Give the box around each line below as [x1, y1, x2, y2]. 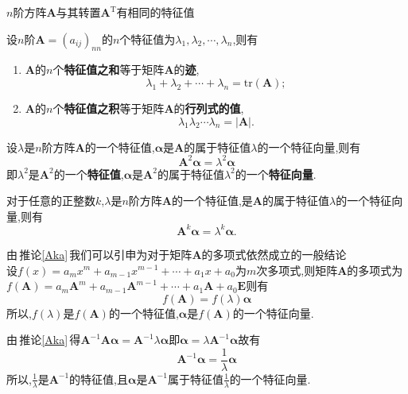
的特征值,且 [69, 370, 129, 387]
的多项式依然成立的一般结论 [201, 245, 347, 262]
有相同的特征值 [116, 4, 195, 20]
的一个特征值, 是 [171, 192, 253, 209]
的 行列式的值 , [173, 99, 244, 116]
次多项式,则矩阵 [256, 261, 338, 278]
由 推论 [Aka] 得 [6, 331, 81, 348]
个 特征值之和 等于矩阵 [52, 61, 165, 78]
